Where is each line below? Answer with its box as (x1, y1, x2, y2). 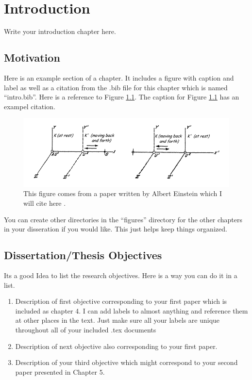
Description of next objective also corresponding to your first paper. (15, 341, 218, 351)
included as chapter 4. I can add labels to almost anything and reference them (15, 305, 248, 315)
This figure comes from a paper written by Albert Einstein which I (23, 188, 222, 198)
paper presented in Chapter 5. (15, 366, 105, 377)
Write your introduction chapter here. (4, 26, 116, 36)
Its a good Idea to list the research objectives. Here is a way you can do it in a (4, 270, 237, 280)
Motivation (4, 50, 60, 65)
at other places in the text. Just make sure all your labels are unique (15, 315, 220, 325)
